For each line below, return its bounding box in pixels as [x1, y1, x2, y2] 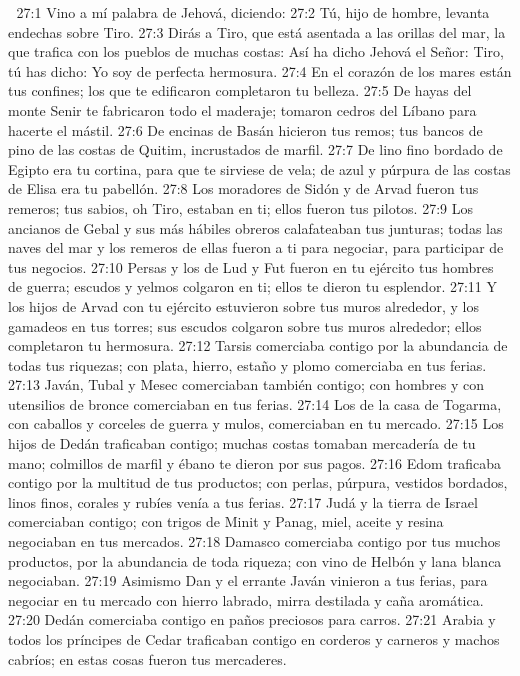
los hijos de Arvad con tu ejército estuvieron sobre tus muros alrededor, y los [8, 295, 479, 316]
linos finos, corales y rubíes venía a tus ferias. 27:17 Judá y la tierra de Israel [8, 491, 478, 512]
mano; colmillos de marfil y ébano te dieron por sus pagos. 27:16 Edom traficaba [8, 452, 501, 473]
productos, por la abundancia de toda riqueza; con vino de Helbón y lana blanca [8, 550, 502, 571]
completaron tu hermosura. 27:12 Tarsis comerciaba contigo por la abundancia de [8, 335, 508, 356]
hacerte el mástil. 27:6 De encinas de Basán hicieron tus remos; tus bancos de [8, 119, 483, 140]
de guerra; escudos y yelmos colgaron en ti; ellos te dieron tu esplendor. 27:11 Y [8, 276, 497, 297]
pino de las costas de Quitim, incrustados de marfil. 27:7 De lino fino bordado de [8, 139, 503, 160]
